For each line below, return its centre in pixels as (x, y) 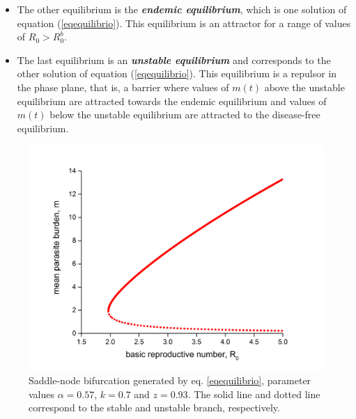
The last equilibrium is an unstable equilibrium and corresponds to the (174, 60)
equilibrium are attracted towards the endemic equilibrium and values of (172, 101)
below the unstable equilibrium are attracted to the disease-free (185, 114)
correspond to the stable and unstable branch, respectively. (154, 408)
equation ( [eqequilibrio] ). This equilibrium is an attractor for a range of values (184, 23)
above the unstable (304, 87)
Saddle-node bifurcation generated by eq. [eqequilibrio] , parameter (170, 380)
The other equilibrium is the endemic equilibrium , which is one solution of (182, 9)
